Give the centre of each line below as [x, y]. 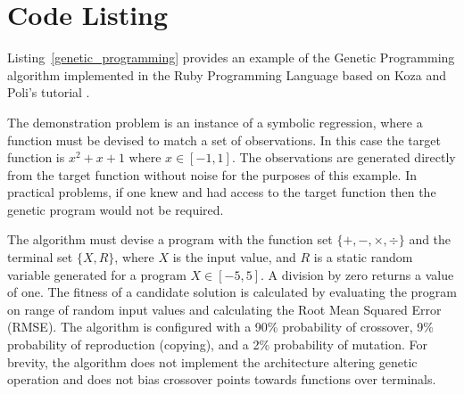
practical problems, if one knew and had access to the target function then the [222, 192]
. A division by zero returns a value [357, 274]
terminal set [40, 257]
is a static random [363, 257]
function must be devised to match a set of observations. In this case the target [224, 140]
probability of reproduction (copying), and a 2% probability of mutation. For [218, 345]
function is [36, 157]
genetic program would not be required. [116, 209]
